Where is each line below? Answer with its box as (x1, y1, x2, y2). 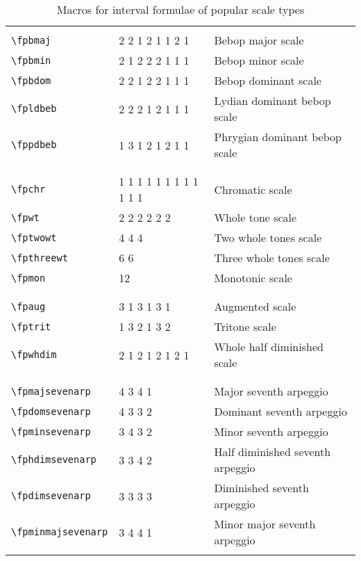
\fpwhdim (11, 349, 57, 360)
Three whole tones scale (214, 250, 330, 266)
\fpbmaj (11, 34, 51, 46)
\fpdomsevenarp (11, 405, 91, 417)
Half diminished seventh (214, 444, 331, 460)
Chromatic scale (214, 181, 292, 197)
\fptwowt (11, 231, 57, 243)
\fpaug (11, 300, 46, 312)
